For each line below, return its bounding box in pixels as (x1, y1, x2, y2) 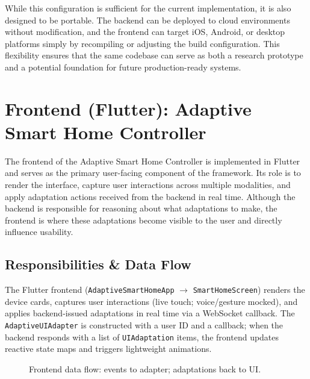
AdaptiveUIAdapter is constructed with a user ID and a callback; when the (5, 319, 284, 331)
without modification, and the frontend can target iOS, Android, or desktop (5, 25, 285, 38)
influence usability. (5, 225, 73, 238)
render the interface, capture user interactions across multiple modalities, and (5, 178, 291, 191)
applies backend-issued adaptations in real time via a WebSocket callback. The (5, 307, 295, 319)
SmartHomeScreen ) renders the (193, 283, 305, 296)
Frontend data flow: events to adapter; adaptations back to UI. (29, 362, 261, 375)
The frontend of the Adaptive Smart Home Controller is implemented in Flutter (5, 154, 300, 167)
